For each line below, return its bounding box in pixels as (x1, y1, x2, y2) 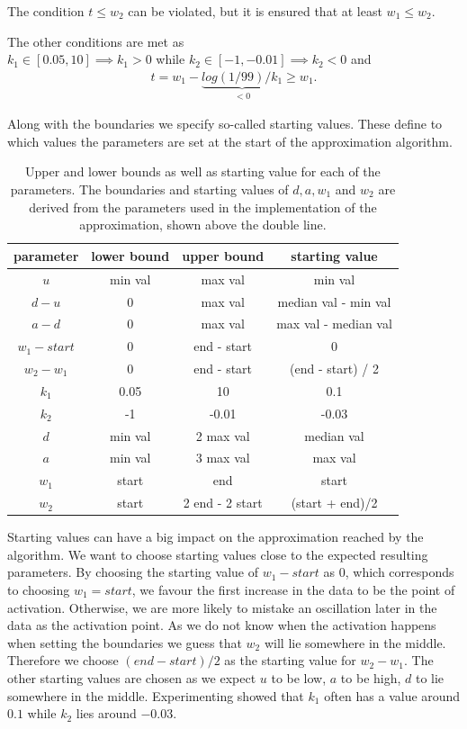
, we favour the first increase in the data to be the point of (131, 580, 455, 598)
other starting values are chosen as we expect (7, 668, 256, 687)
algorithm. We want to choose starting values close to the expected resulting (7, 544, 428, 563)
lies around (76, 704, 137, 723)
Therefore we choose (7, 651, 119, 670)
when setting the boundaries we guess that (7, 633, 242, 652)
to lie (415, 668, 445, 687)
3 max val (195, 448, 250, 467)
